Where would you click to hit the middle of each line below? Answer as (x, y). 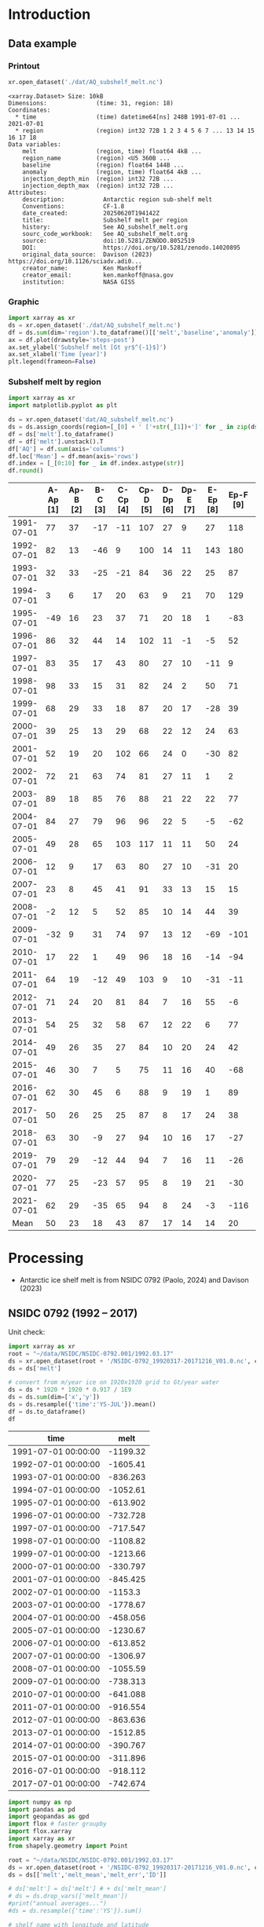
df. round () (26, 471)
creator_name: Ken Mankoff (82, 268)
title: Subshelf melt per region (105, 220)
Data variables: (35, 144)
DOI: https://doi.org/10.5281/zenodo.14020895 (132, 248)
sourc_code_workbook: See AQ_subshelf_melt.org (105, 233)
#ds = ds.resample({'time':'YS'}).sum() (75, 1911)
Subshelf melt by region (55, 382)
